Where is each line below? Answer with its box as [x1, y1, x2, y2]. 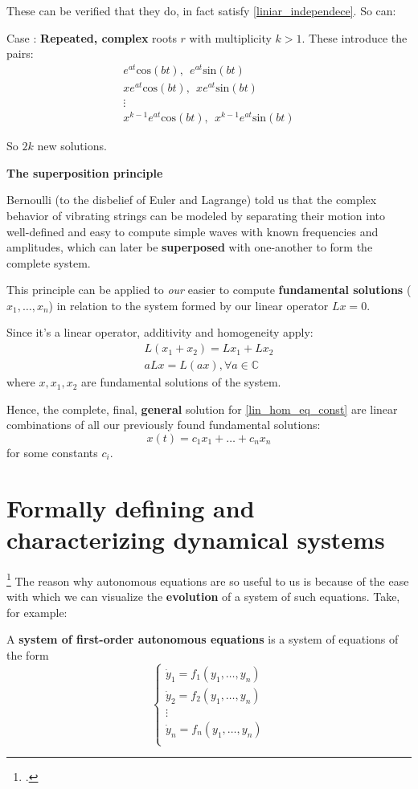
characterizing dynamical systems [6, 522, 385, 555]
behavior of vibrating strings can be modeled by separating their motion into [6, 206, 386, 223]
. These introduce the [301, 29, 408, 46]
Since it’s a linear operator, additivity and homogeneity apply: [6, 324, 313, 341]
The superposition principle [6, 164, 163, 181]
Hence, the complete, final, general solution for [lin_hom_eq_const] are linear [6, 400, 398, 417]
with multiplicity [189, 29, 272, 46]
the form [6, 646, 49, 663]
